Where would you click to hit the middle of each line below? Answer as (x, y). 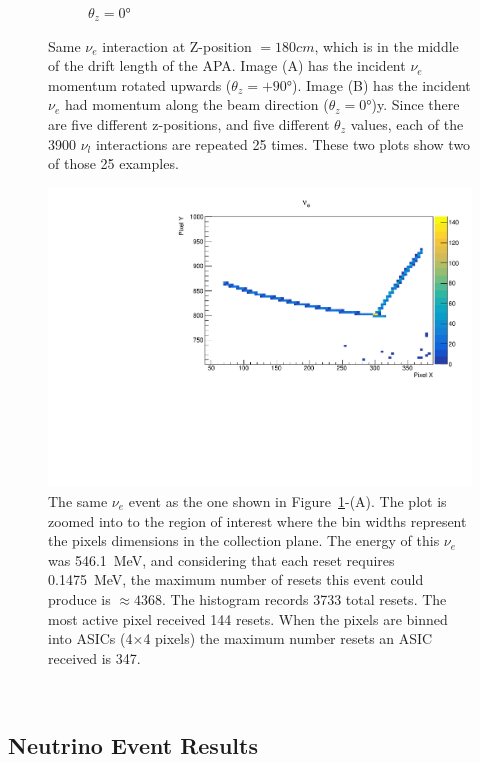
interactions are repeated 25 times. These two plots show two (283, 143)
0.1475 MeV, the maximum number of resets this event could (236, 579)
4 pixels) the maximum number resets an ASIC (288, 638)
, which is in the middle (386, 45)
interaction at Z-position (177, 45)
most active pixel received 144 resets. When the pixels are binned (248, 618)
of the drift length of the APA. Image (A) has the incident (227, 65)
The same (78, 501)
